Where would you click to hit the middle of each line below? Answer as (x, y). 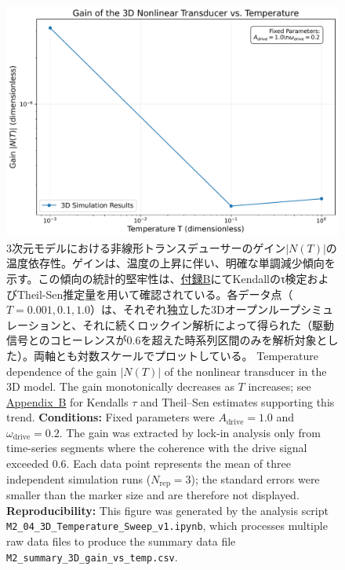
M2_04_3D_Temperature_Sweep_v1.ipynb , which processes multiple (167, 526)
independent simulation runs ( (79, 478)
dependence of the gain (62, 371)
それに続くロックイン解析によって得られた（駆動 (209, 324)
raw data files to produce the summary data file (121, 541)
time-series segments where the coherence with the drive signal (157, 448)
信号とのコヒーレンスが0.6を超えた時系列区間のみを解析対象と (167, 340)
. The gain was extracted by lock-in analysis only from (190, 432)
